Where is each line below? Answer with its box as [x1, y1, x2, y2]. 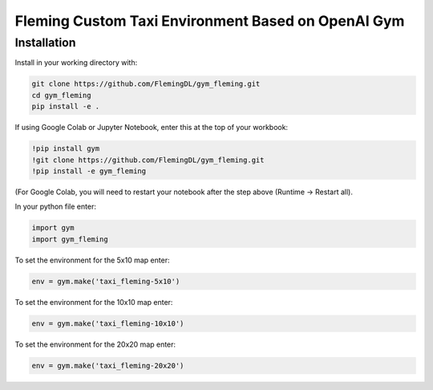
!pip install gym [31, 144, 100, 153]
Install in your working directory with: [14, 58, 138, 67]
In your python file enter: [14, 201, 96, 212]
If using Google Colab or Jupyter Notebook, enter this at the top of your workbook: [14, 123, 289, 132]
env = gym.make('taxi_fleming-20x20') [31, 361, 184, 370]
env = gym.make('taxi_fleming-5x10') [31, 277, 180, 286]
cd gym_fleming [31, 91, 91, 100]
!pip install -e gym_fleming [31, 166, 147, 176]
